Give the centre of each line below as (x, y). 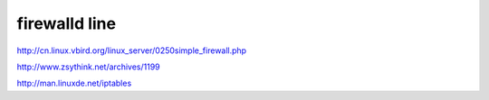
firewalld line (67, 23)
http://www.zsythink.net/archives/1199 (88, 67)
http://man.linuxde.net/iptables (74, 83)
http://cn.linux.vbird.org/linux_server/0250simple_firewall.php (132, 50)
